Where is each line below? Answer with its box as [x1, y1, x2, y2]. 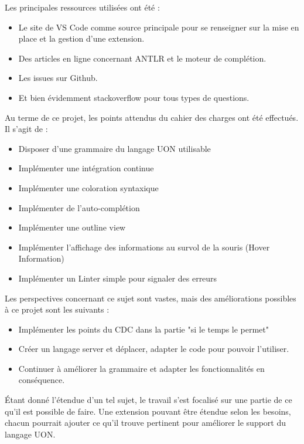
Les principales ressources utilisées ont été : [5, 1, 160, 13]
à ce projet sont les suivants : [5, 303, 110, 316]
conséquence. [18, 374, 65, 386]
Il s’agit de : [5, 123, 48, 135]
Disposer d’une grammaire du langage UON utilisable [18, 142, 211, 154]
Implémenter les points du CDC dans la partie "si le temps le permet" [18, 323, 269, 335]
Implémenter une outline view [18, 221, 126, 233]
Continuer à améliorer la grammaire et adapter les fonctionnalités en [18, 362, 265, 374]
